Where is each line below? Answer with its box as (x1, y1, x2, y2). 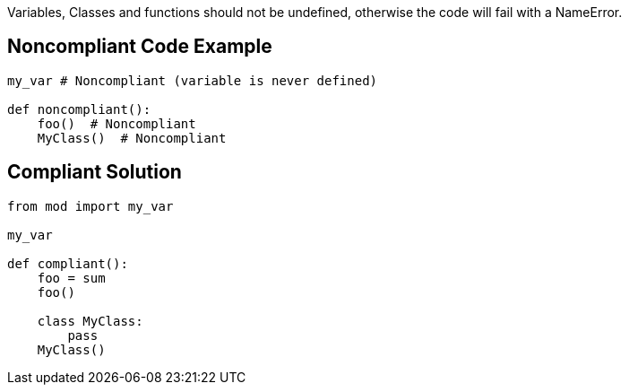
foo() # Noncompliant (37, 116, 196, 131)
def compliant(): (7, 256, 128, 271)
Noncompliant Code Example (7, 35, 272, 58)
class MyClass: (37, 313, 143, 328)
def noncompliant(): (7, 101, 151, 117)
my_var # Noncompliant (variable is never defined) (7, 73, 378, 88)
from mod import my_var (7, 198, 174, 213)
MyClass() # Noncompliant (37, 130, 227, 145)
